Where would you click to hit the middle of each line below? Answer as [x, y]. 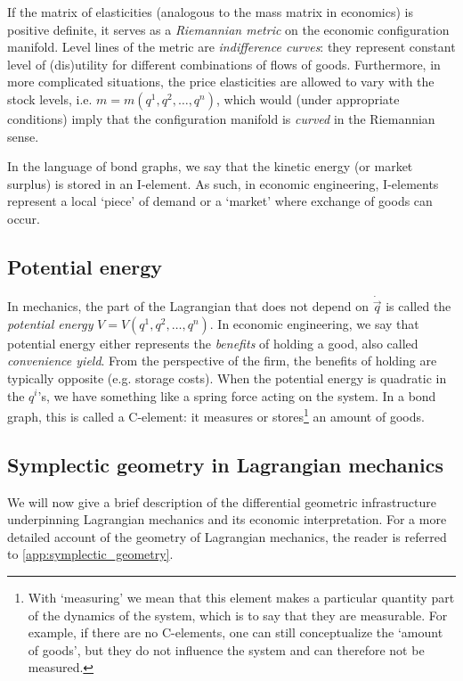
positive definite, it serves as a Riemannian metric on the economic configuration [228, 29]
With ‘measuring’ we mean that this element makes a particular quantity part [241, 597]
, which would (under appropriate [308, 98]
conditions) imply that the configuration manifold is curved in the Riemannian [221, 118]
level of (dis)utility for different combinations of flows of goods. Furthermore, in [224, 64]
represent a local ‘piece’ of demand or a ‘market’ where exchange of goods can [220, 201]
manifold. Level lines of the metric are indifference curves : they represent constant [231, 47]
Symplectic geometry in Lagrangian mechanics [225, 464]
